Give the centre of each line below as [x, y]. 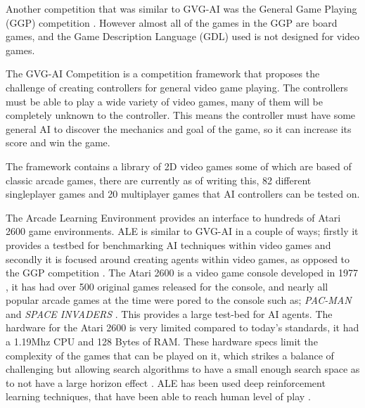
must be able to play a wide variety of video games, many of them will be [164, 101]
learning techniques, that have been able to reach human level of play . [158, 396]
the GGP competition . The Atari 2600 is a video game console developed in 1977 [182, 273]
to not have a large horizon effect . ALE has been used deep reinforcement [166, 382]
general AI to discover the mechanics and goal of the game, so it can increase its [179, 128]
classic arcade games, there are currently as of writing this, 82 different [159, 180]
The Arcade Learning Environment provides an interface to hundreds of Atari [173, 217]
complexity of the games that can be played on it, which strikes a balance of [170, 355]
